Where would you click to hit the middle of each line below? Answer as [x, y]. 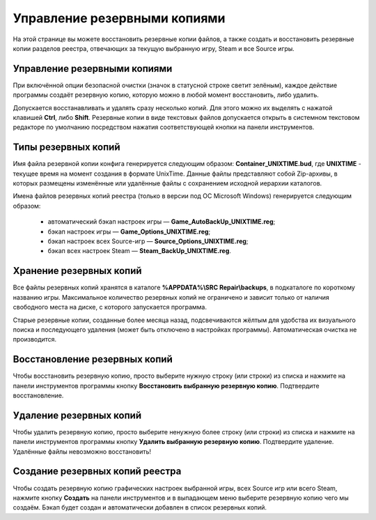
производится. [35, 339]
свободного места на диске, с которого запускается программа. [110, 307]
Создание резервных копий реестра [97, 472]
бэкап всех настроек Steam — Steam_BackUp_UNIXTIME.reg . [139, 251]
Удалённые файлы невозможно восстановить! [82, 451]
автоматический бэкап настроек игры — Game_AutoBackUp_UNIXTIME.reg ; [162, 222]
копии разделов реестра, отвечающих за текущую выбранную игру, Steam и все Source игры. [154, 48]
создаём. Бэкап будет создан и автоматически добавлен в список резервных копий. [140, 507]
